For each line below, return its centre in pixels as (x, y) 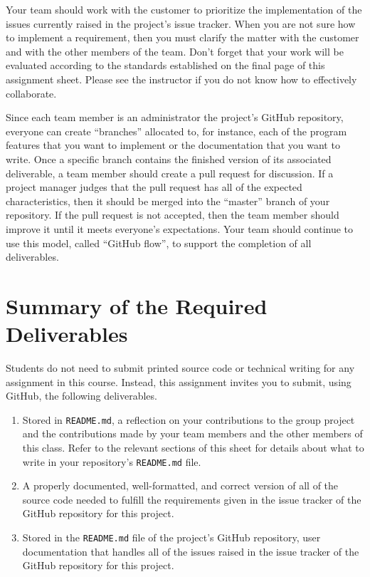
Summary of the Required (137, 305)
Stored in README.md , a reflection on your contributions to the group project (189, 419)
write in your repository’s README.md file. (112, 461)
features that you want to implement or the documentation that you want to (173, 145)
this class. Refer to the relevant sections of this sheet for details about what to (193, 448)
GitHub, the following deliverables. (81, 396)
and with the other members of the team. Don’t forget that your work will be (175, 51)
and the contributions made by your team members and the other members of (192, 433)
